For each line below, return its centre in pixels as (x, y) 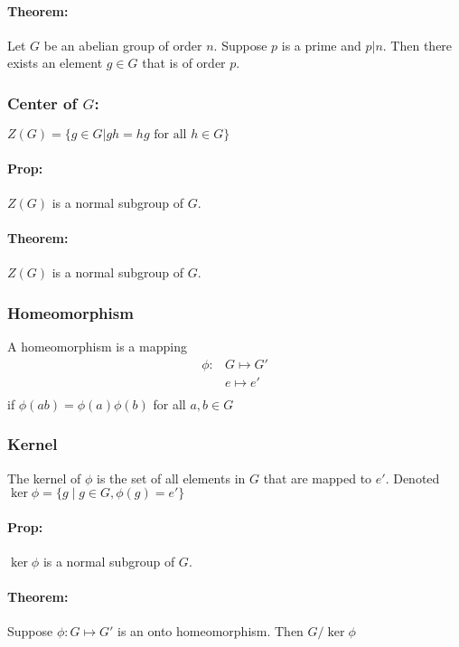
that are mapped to (318, 478)
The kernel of (44, 478)
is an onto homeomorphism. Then (210, 631)
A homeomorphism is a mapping (97, 347)
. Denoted (412, 478)
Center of (42, 103)
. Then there (417, 45)
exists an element (55, 63)
